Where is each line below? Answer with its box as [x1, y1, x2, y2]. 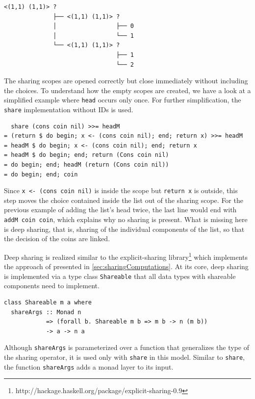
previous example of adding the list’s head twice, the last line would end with [4, 204, 237, 215]
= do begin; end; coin [4, 171, 78, 178]
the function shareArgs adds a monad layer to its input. [4, 361, 174, 372]
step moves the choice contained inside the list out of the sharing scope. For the [4, 195, 243, 205]
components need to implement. [4, 280, 100, 291]
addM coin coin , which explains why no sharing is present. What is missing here [4, 214, 248, 224]
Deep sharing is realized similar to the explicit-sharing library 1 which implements [4, 250, 248, 262]
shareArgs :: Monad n [11, 308, 81, 316]
